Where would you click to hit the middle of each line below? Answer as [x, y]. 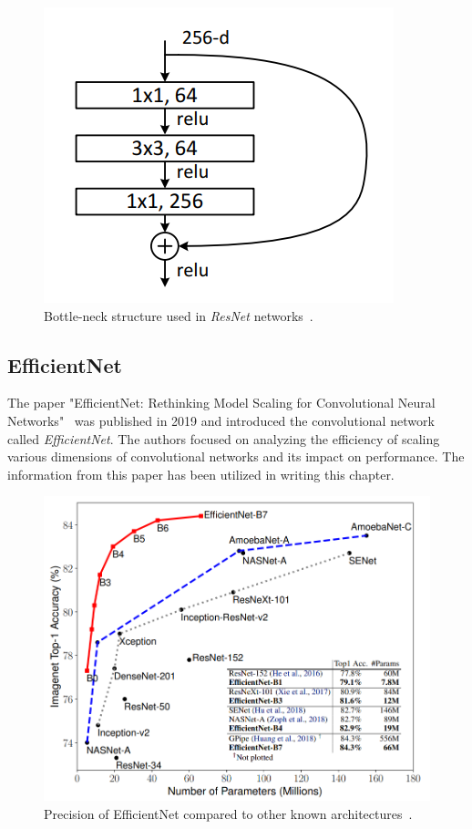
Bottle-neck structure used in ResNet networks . [179, 315]
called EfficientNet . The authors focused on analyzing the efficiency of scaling [224, 438]
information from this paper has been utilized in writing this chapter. [201, 474]
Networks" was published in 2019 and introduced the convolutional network [221, 420]
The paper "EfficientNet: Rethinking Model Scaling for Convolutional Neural [221, 403]
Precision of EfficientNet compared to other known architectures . [228, 814]
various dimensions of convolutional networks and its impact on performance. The [236, 456]
